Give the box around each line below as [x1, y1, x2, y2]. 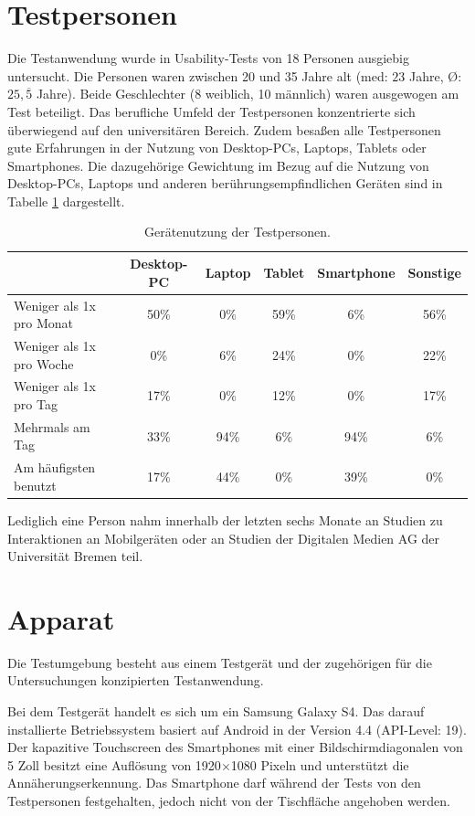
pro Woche [14, 354, 74, 373]
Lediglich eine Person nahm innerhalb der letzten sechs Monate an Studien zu [7, 510, 443, 529]
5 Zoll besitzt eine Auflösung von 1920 [7, 755, 221, 774]
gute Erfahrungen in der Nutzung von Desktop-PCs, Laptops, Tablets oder [7, 138, 427, 157]
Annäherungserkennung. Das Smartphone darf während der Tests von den [7, 773, 421, 792]
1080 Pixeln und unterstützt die [230, 755, 409, 774]
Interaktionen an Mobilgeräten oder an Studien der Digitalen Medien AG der [7, 528, 440, 547]
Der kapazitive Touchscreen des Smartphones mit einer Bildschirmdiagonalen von [7, 737, 463, 757]
